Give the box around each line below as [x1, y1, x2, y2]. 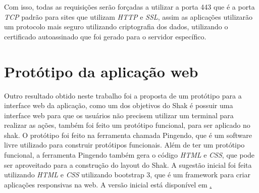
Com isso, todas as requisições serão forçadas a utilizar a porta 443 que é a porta [4, 2, 255, 12]
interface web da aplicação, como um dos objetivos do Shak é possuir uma [4, 100, 233, 111]
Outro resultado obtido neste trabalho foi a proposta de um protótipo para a [4, 90, 242, 101]
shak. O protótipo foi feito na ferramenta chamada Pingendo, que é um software [4, 129, 252, 140]
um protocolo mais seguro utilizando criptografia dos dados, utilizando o [4, 21, 228, 32]
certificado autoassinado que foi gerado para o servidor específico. [4, 31, 206, 41]
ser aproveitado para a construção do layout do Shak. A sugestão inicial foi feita [4, 159, 252, 170]
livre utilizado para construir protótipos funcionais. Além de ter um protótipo [4, 139, 245, 150]
